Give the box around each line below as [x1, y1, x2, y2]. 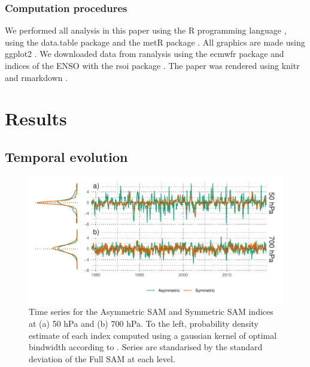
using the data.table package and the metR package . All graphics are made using [5, 35, 305, 48]
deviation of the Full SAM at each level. [29, 352, 175, 365]
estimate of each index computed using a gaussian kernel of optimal [29, 329, 277, 341]
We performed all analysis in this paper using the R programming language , [5, 24, 287, 37]
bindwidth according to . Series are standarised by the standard [29, 341, 263, 353]
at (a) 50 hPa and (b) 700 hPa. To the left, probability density [29, 317, 259, 329]
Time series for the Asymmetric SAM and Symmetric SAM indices [29, 305, 273, 318]
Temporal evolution [5, 147, 128, 166]
